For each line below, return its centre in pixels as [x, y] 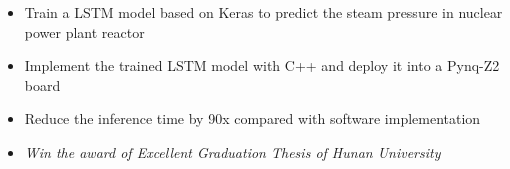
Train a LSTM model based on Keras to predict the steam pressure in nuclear [263, 12]
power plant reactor [84, 31]
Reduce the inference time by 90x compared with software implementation [252, 118]
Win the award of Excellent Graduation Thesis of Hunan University [232, 151]
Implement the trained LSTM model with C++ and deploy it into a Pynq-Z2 [262, 65]
